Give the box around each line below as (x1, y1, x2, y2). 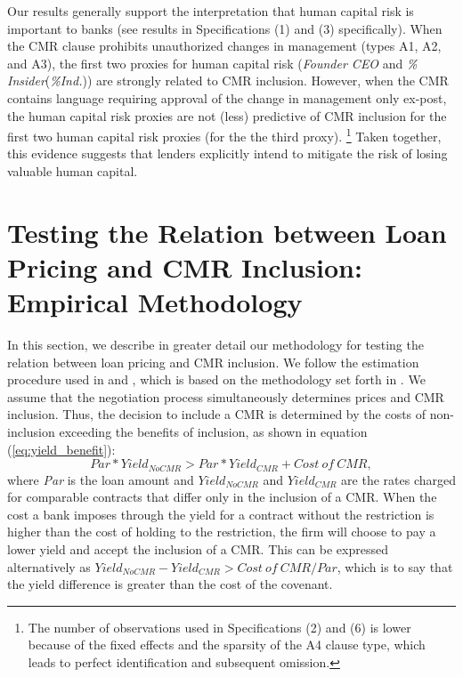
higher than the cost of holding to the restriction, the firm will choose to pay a (7, 522, 436, 541)
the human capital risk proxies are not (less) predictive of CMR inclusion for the (7, 106, 447, 125)
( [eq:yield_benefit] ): (7, 439, 116, 458)
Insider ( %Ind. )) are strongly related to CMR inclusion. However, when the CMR (7, 71, 449, 90)
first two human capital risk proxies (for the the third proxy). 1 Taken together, (7, 125, 442, 145)
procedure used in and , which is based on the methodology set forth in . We (7, 370, 426, 389)
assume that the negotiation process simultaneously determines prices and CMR (7, 387, 444, 406)
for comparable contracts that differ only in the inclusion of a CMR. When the (7, 488, 437, 506)
